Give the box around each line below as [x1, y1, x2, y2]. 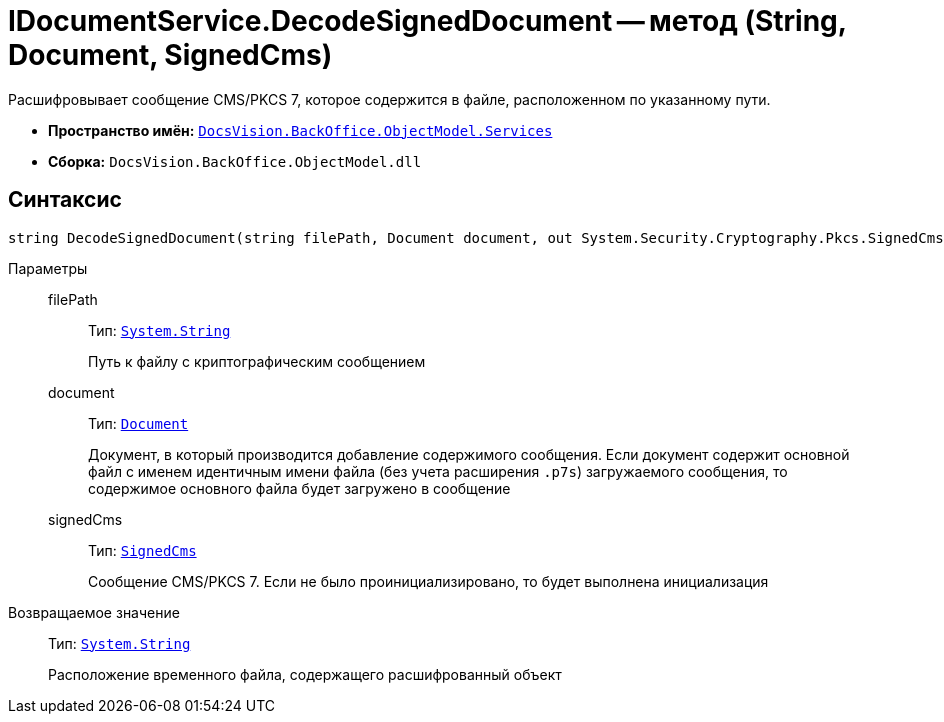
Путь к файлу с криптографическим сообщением [88, 352, 426, 370]
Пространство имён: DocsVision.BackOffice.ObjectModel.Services [48, 121, 553, 139]
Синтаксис [8, 187, 122, 213]
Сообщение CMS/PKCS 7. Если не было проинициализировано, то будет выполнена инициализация [88, 572, 769, 590]
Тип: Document [88, 414, 189, 432]
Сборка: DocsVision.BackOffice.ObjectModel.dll [48, 152, 422, 170]
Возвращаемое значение [8, 603, 180, 621]
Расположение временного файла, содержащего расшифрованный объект [48, 665, 562, 683]
